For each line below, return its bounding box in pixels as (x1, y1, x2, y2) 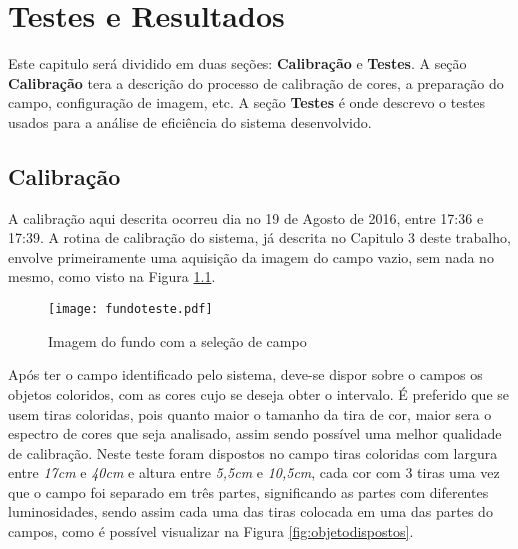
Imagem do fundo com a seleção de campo (48, 330, 307, 351)
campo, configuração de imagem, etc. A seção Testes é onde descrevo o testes (8, 92, 486, 113)
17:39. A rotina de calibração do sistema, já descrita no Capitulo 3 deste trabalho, (8, 227, 511, 248)
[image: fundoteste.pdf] (48, 302, 213, 317)
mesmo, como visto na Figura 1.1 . (8, 266, 216, 287)
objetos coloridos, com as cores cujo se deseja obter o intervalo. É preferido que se (8, 383, 510, 404)
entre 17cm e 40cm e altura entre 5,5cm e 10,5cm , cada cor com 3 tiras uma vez (8, 462, 500, 483)
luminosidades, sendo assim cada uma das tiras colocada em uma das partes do (8, 501, 493, 522)
